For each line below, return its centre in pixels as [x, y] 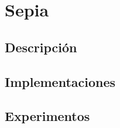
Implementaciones [60, 81]
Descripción [41, 47]
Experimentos [47, 116]
